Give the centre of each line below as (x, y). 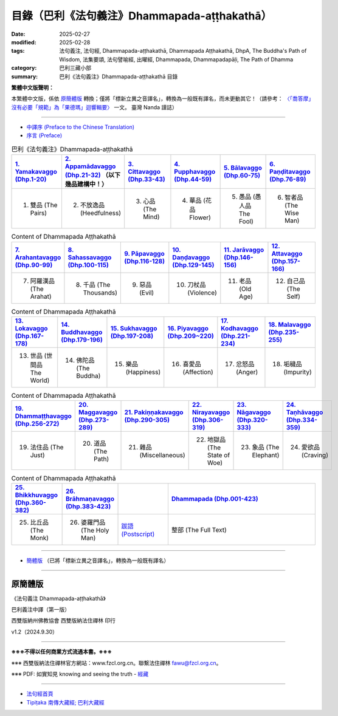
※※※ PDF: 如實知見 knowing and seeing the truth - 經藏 (80, 673)
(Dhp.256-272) (37, 424)
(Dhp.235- (284, 332)
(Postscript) (138, 534)
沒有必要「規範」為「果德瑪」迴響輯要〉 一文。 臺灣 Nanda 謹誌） (94, 107)
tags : (18, 51)
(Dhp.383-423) (88, 506)
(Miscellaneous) (162, 455)
